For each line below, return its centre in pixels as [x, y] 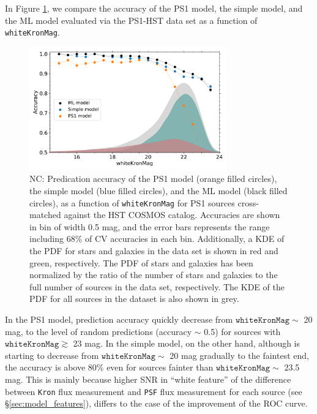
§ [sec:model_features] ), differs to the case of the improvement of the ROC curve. [156, 403]
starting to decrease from [52, 355]
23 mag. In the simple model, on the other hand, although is [187, 343]
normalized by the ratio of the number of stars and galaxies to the [154, 275]
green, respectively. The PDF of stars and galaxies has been [141, 262]
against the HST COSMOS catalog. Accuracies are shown [172, 215]
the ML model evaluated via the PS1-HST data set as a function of [131, 20]
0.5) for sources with [242, 331]
